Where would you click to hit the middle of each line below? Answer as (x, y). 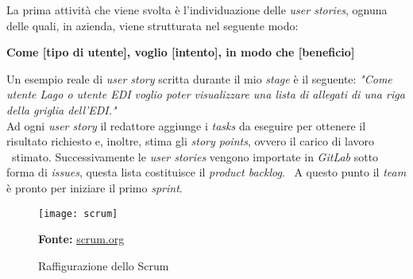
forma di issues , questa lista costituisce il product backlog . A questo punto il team (206, 172)
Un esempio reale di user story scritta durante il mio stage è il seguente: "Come (199, 78)
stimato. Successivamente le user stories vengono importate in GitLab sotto (195, 156)
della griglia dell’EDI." (62, 109)
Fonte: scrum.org (81, 239)
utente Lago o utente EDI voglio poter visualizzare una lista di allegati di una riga (206, 94)
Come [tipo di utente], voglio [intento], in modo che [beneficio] (181, 52)
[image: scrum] (78, 213)
